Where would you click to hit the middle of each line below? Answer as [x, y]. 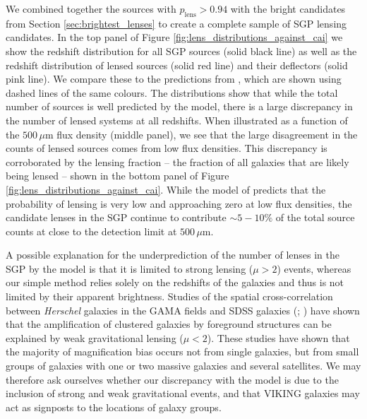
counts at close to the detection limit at [91, 231]
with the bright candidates [288, 8]
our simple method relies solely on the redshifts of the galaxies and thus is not [175, 282]
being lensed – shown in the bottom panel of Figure [118, 176]
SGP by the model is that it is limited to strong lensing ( [130, 268]
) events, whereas [314, 268]
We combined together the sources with [91, 8]
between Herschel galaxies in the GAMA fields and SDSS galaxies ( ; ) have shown [183, 310]
